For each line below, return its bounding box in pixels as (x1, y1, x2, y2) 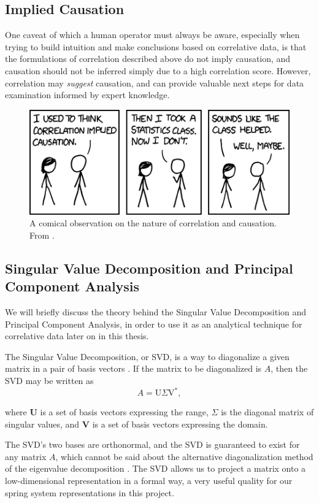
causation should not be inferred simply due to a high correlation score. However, (5, 64, 311, 77)
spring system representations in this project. (5, 486, 174, 499)
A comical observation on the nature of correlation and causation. (29, 217, 277, 229)
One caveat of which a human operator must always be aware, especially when (5, 28, 300, 41)
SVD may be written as (5, 374, 94, 386)
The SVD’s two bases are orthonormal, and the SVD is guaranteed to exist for (5, 438, 300, 451)
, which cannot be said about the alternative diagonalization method (55, 450, 313, 463)
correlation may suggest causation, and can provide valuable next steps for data (5, 76, 304, 89)
